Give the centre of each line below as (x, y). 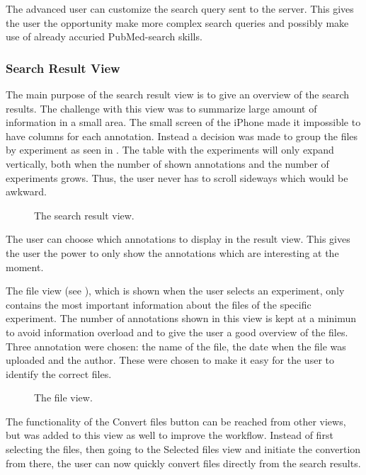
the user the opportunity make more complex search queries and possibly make (177, 22)
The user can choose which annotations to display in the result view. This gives (178, 239)
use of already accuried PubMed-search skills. (104, 36)
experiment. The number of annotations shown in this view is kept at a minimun (181, 318)
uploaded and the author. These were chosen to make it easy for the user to (170, 360)
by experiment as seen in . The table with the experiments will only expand (170, 150)
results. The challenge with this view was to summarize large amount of (161, 108)
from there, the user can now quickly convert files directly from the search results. (183, 463)
